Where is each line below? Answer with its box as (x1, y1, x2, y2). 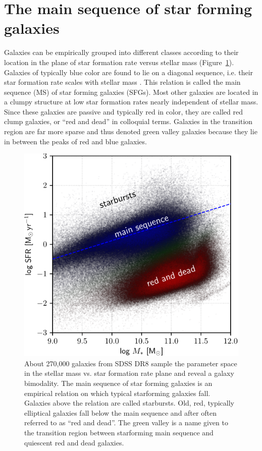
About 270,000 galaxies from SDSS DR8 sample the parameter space (24, 358, 237, 368)
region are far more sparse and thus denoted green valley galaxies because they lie (4, 126, 257, 137)
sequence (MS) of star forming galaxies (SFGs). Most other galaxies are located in (4, 86, 258, 97)
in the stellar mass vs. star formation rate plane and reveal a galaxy (24, 368, 234, 378)
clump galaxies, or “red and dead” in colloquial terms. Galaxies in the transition (4, 116, 253, 127)
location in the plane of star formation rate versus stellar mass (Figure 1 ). (4, 57, 234, 67)
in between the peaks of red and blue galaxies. (4, 136, 147, 146)
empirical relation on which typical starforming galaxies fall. (24, 387, 211, 398)
